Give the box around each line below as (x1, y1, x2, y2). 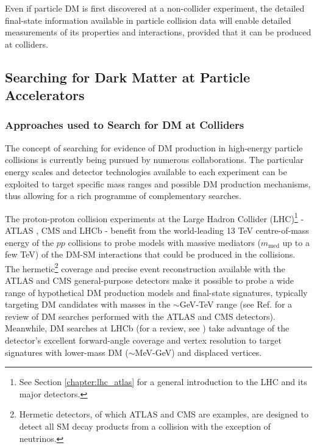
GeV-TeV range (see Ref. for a (179, 298, 293, 311)
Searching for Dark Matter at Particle (5, 67, 251, 86)
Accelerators (5, 85, 85, 104)
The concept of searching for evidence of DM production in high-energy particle (5, 141, 303, 154)
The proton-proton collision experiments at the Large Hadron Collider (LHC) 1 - (5, 210, 304, 225)
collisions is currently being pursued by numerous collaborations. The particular (5, 153, 304, 166)
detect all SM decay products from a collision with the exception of (19, 419, 271, 432)
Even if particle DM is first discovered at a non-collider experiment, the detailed (5, 2, 305, 14)
